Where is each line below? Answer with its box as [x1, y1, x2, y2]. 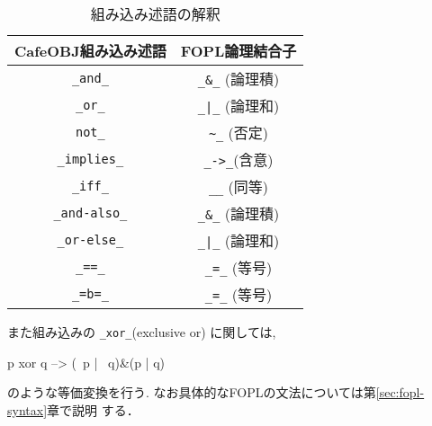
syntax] [7, 400, 48, 419]
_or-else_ [57, 233, 124, 247]
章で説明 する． [47, 400, 139, 419]
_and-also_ [53, 206, 128, 220]
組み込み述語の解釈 [90, 4, 220, 24]
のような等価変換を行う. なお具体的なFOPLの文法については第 [7, 383, 376, 402]
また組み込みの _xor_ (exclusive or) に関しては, [7, 323, 276, 341]
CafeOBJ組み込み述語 [14, 40, 166, 61]
